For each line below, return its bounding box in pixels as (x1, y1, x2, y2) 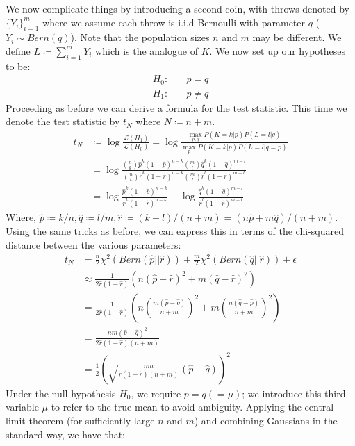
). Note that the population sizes (70, 30, 210, 44)
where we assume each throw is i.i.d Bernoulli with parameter (42, 15, 306, 29)
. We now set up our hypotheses (209, 43, 345, 58)
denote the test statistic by (6, 114, 120, 129)
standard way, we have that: (6, 427, 126, 441)
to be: (6, 58, 31, 73)
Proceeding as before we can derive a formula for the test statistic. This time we (6, 100, 347, 115)
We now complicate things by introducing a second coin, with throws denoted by (6, 1, 349, 15)
